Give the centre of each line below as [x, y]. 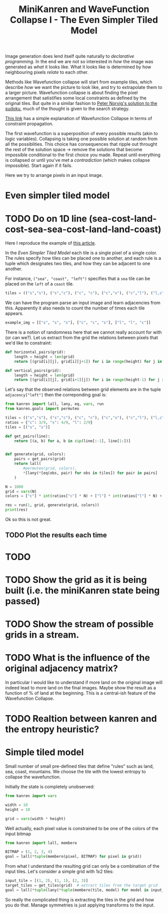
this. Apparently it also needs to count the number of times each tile [75, 308]
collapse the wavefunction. [33, 777]
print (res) [16, 510]
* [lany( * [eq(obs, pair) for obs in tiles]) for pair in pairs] [90, 473]
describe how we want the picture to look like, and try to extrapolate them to [84, 87]
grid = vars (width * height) [35, 819]
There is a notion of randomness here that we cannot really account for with [83, 332]
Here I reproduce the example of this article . [51, 243]
